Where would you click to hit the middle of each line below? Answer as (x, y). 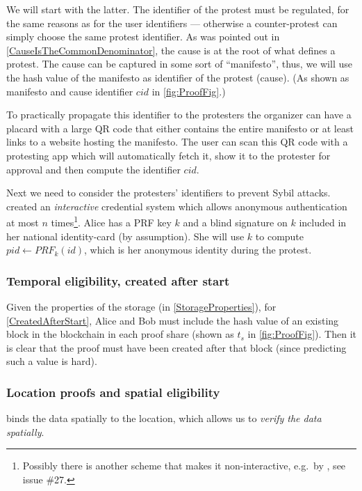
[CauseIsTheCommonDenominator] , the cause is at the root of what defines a (171, 50)
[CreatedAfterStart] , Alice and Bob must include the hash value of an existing (173, 320)
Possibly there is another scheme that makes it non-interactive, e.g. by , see (184, 466)
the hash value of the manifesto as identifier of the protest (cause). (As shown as (178, 77)
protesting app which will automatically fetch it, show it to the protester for (168, 155)
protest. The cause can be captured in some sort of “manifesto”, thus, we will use (179, 64)
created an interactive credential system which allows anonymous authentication (177, 206)
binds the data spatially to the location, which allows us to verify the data (164, 418)
